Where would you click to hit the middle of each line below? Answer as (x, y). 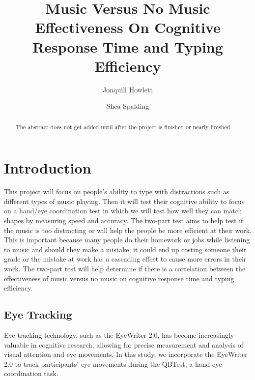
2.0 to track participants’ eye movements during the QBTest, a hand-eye (113, 364)
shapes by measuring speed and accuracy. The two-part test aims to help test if (124, 220)
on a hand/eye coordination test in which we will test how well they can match (123, 211)
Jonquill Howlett (128, 89)
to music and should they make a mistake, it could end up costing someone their (125, 249)
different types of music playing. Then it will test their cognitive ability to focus (124, 201)
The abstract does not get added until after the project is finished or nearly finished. (124, 127)
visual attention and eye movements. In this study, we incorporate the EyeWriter (126, 354)
